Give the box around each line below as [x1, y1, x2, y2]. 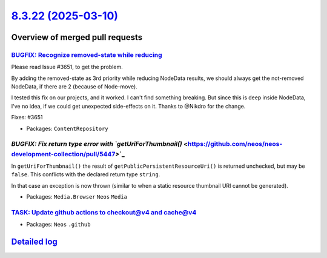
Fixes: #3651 [11, 114, 43, 121]
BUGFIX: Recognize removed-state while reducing [11, 50, 162, 59]
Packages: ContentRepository [26, 125, 108, 132]
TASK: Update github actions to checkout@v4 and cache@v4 [11, 208, 197, 216]
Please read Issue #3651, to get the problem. [11, 64, 124, 71]
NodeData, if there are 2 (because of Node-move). [11, 83, 137, 90]
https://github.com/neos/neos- [188, 140, 283, 148]
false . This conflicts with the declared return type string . [11, 171, 160, 178]
